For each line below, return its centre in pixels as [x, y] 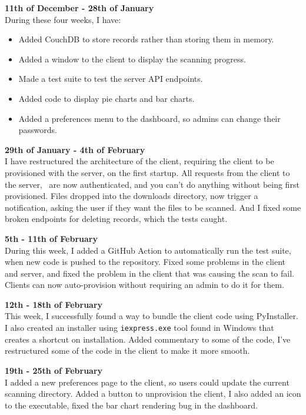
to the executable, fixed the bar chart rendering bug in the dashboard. [132, 405]
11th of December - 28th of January [79, 8]
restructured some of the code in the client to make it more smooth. [127, 351]
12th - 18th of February [54, 304]
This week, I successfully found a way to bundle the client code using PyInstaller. [152, 316]
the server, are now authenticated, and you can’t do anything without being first [152, 184]
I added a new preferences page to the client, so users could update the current [147, 382]
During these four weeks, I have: [63, 19]
